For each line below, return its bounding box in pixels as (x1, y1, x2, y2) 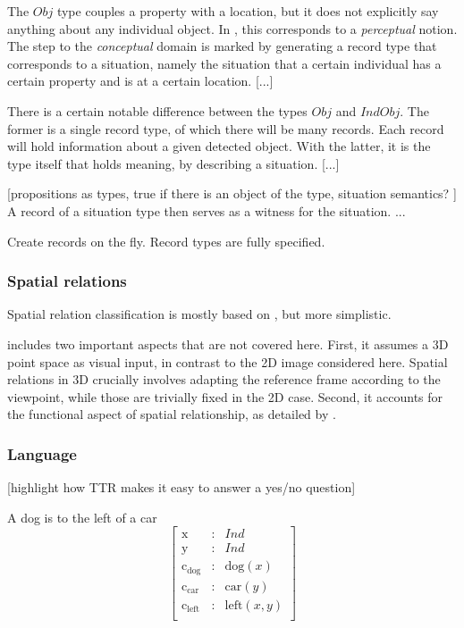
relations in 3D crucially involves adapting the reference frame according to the (7, 370, 441, 389)
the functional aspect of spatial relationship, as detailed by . (7, 405, 336, 423)
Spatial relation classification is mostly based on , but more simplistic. (7, 305, 392, 323)
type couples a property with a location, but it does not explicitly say (56, 2, 439, 20)
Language (7, 442, 77, 465)
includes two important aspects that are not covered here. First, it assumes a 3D (7, 334, 449, 353)
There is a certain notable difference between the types (7, 101, 308, 120)
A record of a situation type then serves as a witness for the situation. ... (7, 201, 406, 220)
